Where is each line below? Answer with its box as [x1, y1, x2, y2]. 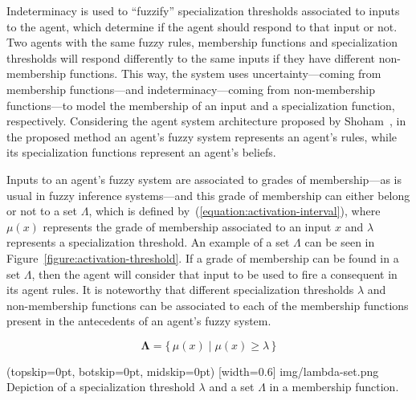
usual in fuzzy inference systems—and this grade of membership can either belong [6, 186, 410, 203]
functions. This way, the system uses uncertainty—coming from [69, 65, 381, 82]
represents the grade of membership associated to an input [43, 218, 332, 235]
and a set [209, 378, 255, 395]
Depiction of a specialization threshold [6, 378, 195, 395]
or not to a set [6, 202, 77, 219]
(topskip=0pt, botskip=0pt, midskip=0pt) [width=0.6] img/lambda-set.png [6, 362, 379, 379]
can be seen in [304, 234, 375, 251]
